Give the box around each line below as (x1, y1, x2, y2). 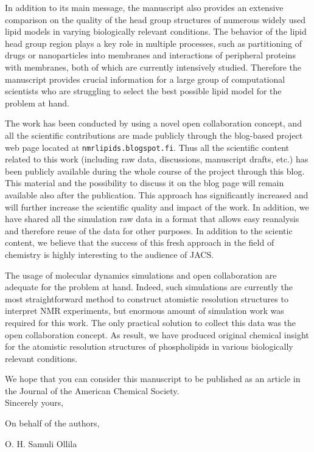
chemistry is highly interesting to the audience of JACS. (5, 248, 214, 260)
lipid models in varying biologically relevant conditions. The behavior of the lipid (5, 25, 307, 38)
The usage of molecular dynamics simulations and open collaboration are (5, 268, 277, 281)
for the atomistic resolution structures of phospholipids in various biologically (5, 340, 293, 353)
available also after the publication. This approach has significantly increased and (5, 188, 309, 201)
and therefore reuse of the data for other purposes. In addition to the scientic (5, 224, 293, 237)
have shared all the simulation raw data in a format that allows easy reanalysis (5, 212, 299, 225)
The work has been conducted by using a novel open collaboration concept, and (5, 117, 302, 130)
